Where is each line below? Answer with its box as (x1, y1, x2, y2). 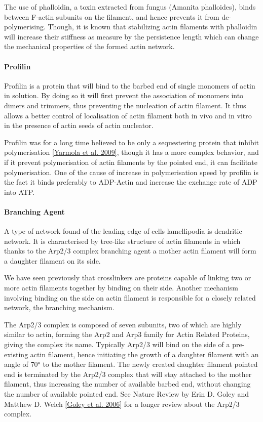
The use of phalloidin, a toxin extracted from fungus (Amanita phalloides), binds (4, 2, 256, 12)
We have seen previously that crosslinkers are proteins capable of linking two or (4, 272, 251, 283)
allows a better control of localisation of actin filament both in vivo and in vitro (4, 110, 252, 120)
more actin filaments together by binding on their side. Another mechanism (4, 282, 238, 293)
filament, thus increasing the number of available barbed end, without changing (4, 378, 251, 389)
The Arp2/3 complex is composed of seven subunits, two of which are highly (4, 319, 242, 329)
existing (4, 349, 28, 359)
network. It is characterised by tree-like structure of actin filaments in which (4, 235, 241, 246)
